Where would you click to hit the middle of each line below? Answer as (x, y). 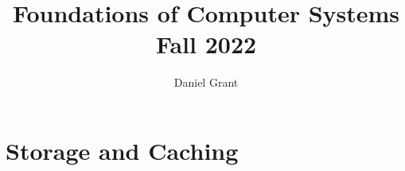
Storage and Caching (122, 150)
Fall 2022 (206, 44)
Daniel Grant (206, 82)
